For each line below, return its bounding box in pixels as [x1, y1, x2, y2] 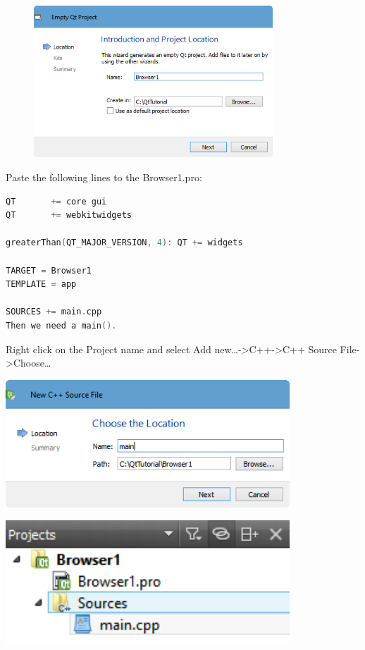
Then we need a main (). [6, 320, 117, 331]
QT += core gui [6, 196, 107, 207]
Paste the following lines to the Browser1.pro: [6, 169, 202, 184]
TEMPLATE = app [6, 279, 77, 290]
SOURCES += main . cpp [6, 307, 102, 317]
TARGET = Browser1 [6, 265, 92, 276]
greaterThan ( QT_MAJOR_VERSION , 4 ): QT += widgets [6, 238, 243, 248]
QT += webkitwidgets [6, 210, 132, 221]
